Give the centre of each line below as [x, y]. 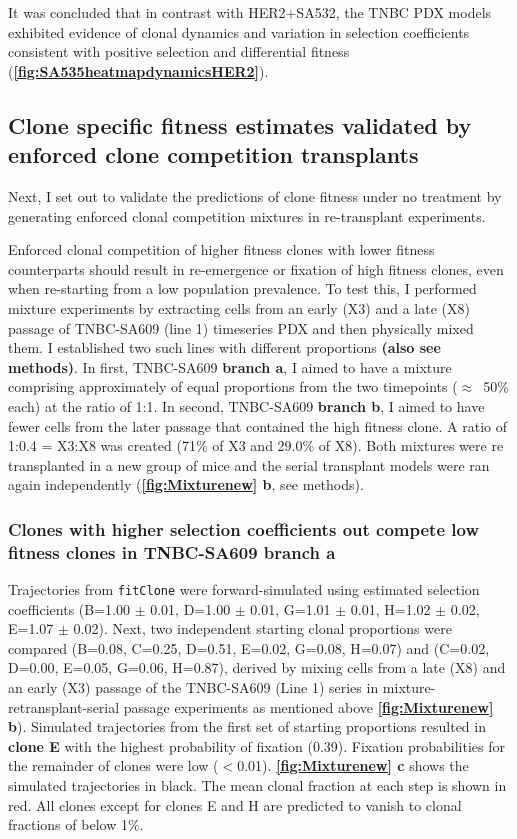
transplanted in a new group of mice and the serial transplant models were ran [249, 464]
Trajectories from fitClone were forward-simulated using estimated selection [244, 589]
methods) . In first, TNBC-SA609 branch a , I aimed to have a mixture [230, 366]
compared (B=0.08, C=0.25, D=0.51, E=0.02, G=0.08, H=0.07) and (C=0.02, [249, 647]
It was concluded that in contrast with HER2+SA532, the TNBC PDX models [250, 12]
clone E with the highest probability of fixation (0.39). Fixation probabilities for [257, 745]
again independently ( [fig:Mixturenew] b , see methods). [186, 484]
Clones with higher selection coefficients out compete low [244, 528]
